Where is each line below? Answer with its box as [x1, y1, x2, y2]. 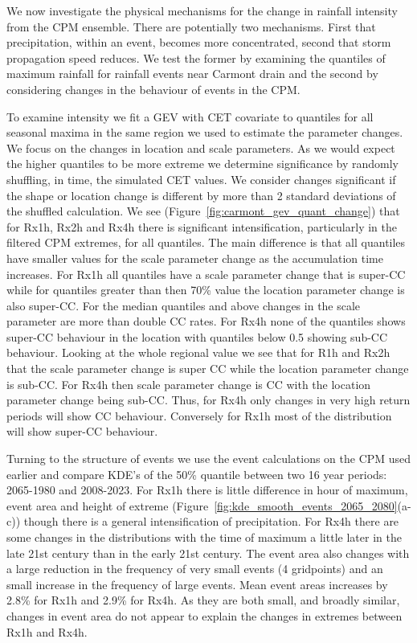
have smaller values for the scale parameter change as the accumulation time [6, 249, 383, 266]
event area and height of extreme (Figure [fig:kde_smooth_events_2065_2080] [6, 497, 398, 514]
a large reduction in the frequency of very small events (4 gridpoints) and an [6, 560, 383, 577]
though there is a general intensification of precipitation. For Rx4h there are [23, 513, 399, 530]
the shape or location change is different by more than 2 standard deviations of [6, 186, 396, 203]
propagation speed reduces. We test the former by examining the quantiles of [6, 49, 386, 66]
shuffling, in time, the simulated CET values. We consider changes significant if [6, 170, 396, 187]
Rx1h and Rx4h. [6, 623, 88, 640]
